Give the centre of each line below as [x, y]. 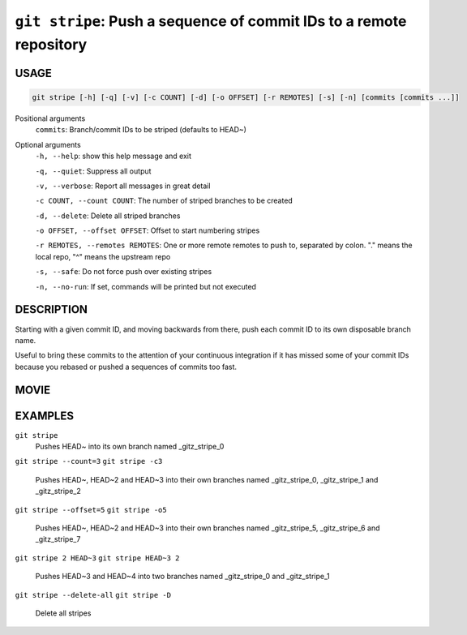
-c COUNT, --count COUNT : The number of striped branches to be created [164, 201]
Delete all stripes [63, 613]
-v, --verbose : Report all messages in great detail [123, 186]
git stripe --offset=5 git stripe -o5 [91, 510]
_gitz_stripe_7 [58, 539]
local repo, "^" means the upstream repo [103, 256]
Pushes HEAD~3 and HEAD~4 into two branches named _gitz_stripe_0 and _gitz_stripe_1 [182, 577]
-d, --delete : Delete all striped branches [108, 216]
